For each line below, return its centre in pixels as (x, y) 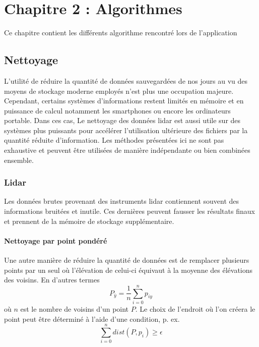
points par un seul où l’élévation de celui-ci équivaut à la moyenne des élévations (128, 270)
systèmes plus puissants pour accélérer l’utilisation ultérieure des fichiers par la (126, 130)
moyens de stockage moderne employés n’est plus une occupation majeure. (119, 91)
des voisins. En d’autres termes (52, 280)
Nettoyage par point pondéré (56, 240)
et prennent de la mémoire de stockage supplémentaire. (89, 221)
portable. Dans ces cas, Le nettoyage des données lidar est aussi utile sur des (122, 120)
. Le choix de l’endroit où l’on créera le (195, 308)
